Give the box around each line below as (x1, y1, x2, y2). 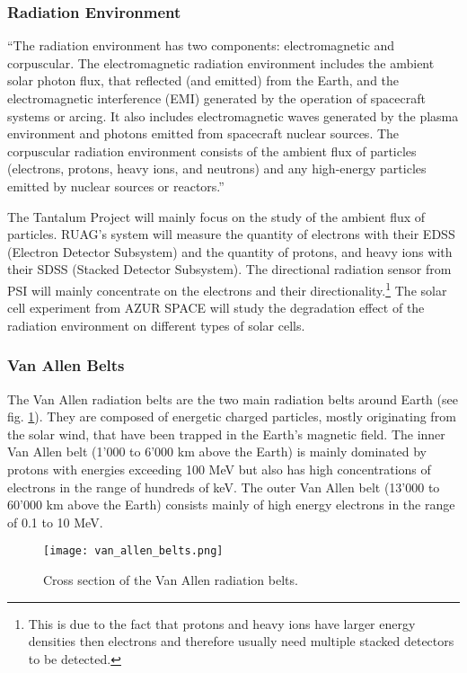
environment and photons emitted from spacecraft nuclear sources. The (7, 124, 400, 143)
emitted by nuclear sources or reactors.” (7, 176, 225, 195)
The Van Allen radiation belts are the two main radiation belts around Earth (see (7, 389, 458, 408)
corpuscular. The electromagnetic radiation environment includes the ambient (7, 53, 435, 72)
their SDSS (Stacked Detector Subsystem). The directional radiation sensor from (7, 260, 452, 279)
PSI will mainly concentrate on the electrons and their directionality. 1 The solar (7, 278, 447, 299)
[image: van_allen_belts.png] (43, 545, 224, 558)
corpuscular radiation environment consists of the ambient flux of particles (7, 141, 417, 160)
